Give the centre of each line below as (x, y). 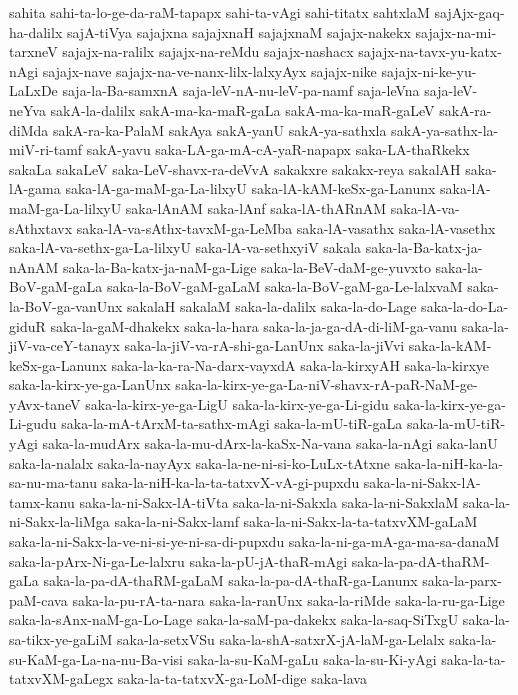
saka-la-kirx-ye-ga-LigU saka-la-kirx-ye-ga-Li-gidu (237, 403)
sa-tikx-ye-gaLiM (61, 639)
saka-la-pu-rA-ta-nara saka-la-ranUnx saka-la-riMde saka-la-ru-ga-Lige (288, 599)
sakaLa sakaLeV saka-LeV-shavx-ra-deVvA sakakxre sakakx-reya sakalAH (235, 168)
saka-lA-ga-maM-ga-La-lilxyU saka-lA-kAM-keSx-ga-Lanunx (250, 188)
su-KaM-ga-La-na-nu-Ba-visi (96, 658)
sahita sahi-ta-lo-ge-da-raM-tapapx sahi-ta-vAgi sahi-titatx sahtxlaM (219, 12)
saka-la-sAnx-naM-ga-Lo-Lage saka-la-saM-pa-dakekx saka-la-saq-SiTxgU (234, 619)
